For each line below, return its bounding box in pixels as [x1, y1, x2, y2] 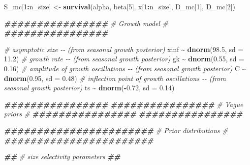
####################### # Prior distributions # [4, 125, 228, 135]
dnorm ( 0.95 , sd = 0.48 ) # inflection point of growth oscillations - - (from [4, 73, 226, 83]
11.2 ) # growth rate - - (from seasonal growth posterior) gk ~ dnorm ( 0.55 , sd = [4, 54, 245, 64]
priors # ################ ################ [4, 109, 243, 119]
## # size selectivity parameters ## [4, 151, 121, 162]
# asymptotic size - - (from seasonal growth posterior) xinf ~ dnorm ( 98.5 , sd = [4, 44, 244, 54]
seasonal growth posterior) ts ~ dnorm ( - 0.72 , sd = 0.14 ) [4, 82, 175, 93]
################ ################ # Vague [4, 99, 243, 109]
